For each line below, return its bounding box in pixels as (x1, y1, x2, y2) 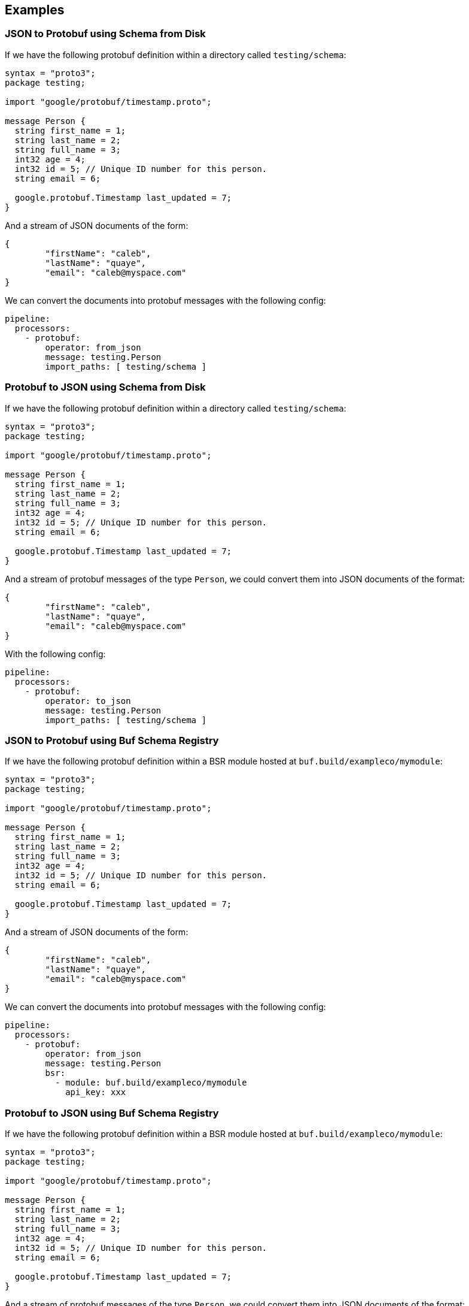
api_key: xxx (65, 1087, 126, 1098)
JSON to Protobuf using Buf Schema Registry (5, 734, 219, 746)
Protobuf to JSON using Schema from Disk (5, 381, 206, 394)
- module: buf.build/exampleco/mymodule (55, 1078, 247, 1088)
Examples (5, 2, 65, 17)
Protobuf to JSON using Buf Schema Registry (5, 1107, 219, 1119)
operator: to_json (45, 696, 131, 706)
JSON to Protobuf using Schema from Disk (5, 28, 206, 40)
